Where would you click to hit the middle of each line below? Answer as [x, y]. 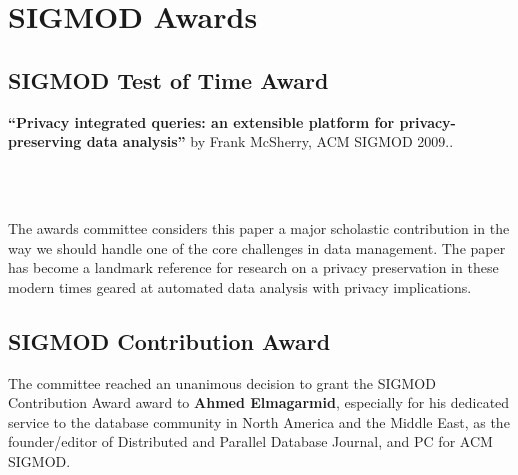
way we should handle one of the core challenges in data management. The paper [257, 247]
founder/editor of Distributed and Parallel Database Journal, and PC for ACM [250, 441]
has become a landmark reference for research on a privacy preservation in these [253, 267]
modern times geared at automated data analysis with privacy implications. [240, 286]
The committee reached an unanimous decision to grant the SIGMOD [222, 382]
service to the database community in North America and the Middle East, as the [259, 421]
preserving [45, 141]
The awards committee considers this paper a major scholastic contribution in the [259, 227]
